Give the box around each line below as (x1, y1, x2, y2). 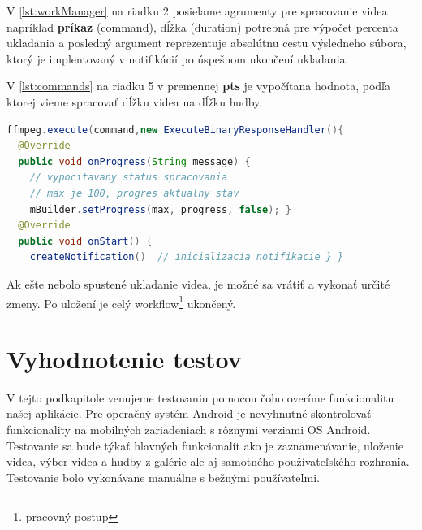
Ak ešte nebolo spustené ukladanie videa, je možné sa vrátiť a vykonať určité (6, 275, 390, 292)
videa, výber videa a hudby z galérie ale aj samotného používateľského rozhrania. (6, 453, 410, 470)
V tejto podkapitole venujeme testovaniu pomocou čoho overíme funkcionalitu (6, 389, 394, 406)
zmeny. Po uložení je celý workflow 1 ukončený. (6, 292, 236, 311)
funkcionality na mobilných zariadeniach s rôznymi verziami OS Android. (6, 421, 371, 438)
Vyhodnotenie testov (6, 341, 242, 375)
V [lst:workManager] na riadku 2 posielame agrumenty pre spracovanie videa (6, 2, 388, 19)
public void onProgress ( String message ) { (18, 155, 251, 167)
